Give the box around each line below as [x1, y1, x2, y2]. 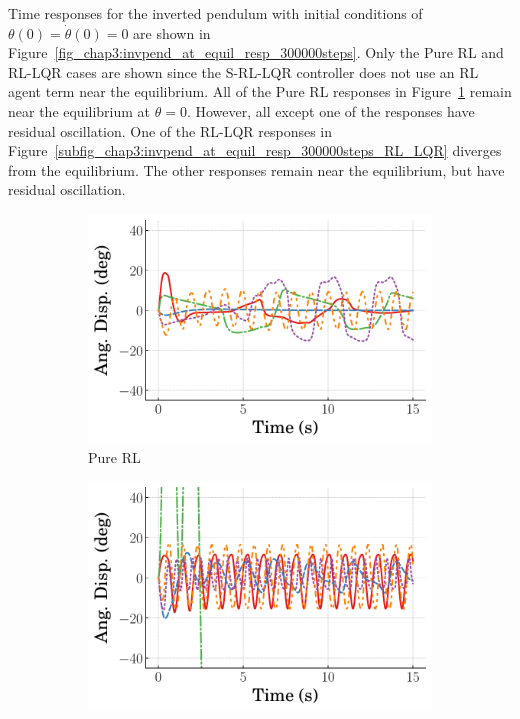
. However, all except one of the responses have [186, 100, 475, 121]
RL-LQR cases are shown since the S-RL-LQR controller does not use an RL [8, 61, 479, 82]
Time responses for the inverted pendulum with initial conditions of [8, 3, 423, 23]
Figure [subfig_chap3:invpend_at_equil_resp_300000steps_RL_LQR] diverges [8, 140, 502, 161]
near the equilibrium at [8, 100, 151, 121]
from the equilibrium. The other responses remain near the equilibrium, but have [8, 159, 505, 180]
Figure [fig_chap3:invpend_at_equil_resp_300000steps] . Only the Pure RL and [8, 42, 504, 63]
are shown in [133, 22, 211, 43]
